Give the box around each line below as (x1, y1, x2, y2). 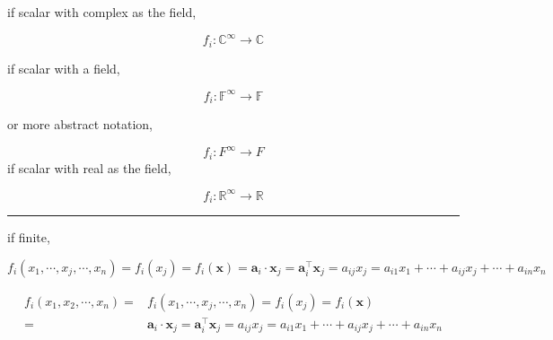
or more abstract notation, (7, 115, 153, 134)
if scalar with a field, (7, 58, 120, 77)
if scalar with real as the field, (7, 158, 171, 177)
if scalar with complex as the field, (7, 3, 197, 21)
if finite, (7, 228, 50, 247)
